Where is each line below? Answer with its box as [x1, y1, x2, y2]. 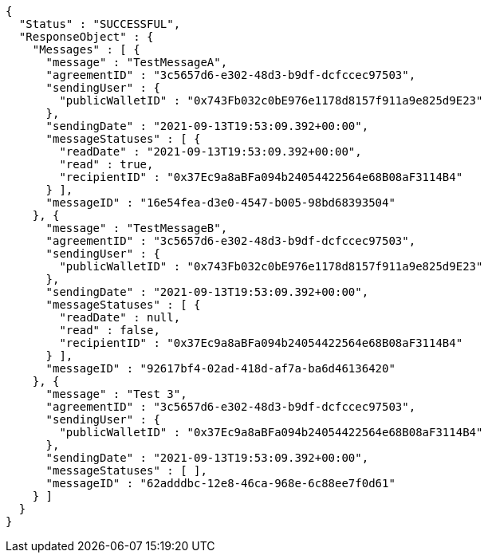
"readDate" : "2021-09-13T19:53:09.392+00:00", [59, 145, 362, 158]
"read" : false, [59, 324, 160, 337]
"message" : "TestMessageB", [45, 222, 228, 234]
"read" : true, [59, 158, 154, 171]
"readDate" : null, [59, 311, 181, 324]
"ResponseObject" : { [18, 30, 154, 43]
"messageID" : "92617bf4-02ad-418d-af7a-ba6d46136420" [45, 362, 396, 375]
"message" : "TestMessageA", [45, 56, 228, 69]
